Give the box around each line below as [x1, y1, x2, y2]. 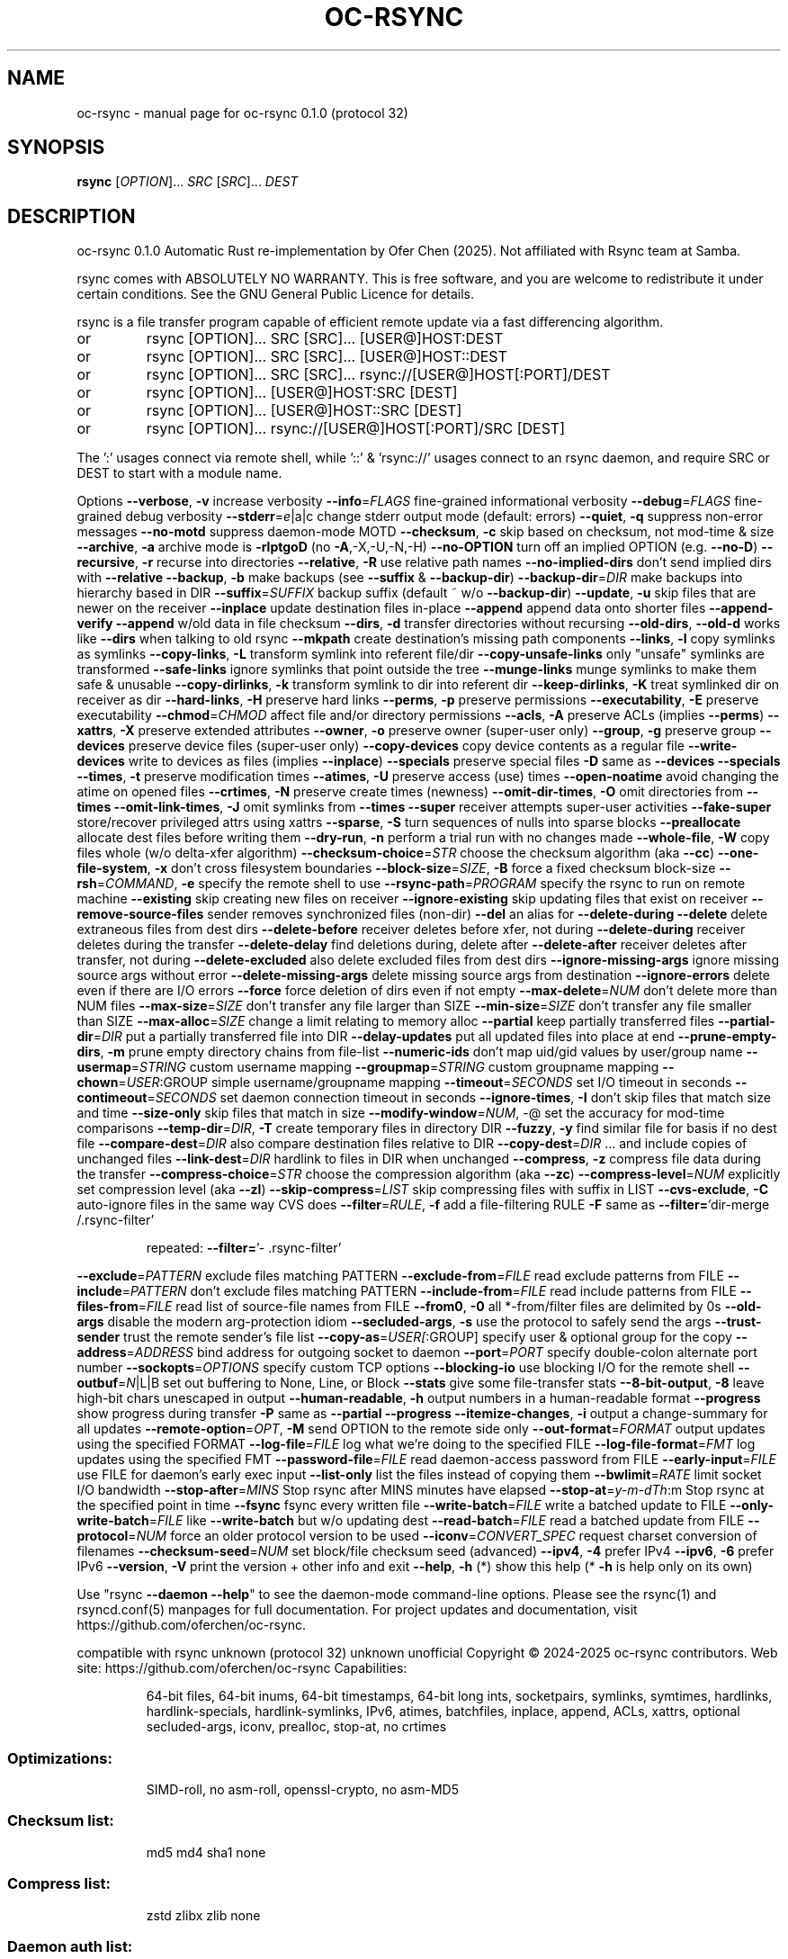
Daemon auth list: [7, 1937, 133, 1955]
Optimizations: [7, 1748, 112, 1767]
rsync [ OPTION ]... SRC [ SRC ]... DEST [76, 174, 299, 190]
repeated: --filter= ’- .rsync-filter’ [146, 1240, 342, 1256]
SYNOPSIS [7, 136, 105, 159]
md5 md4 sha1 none [146, 1844, 266, 1860]
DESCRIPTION [7, 204, 136, 228]
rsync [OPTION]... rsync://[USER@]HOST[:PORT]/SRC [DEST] [146, 419, 565, 438]
